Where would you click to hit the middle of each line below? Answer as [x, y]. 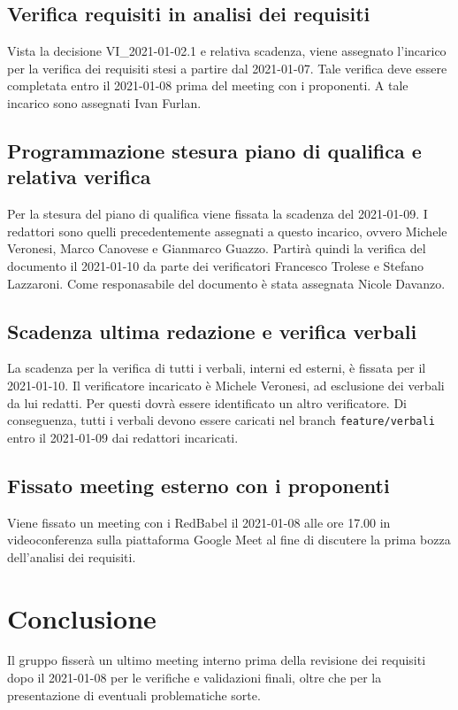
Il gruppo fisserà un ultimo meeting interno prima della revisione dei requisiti [217, 660]
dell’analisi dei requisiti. [72, 556]
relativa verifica [79, 177]
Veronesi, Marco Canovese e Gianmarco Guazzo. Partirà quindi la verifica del [217, 248]
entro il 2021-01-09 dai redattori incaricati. [123, 437]
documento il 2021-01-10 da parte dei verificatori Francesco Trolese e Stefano [216, 265]
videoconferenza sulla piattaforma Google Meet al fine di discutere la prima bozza [229, 540]
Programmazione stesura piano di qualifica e [214, 150]
